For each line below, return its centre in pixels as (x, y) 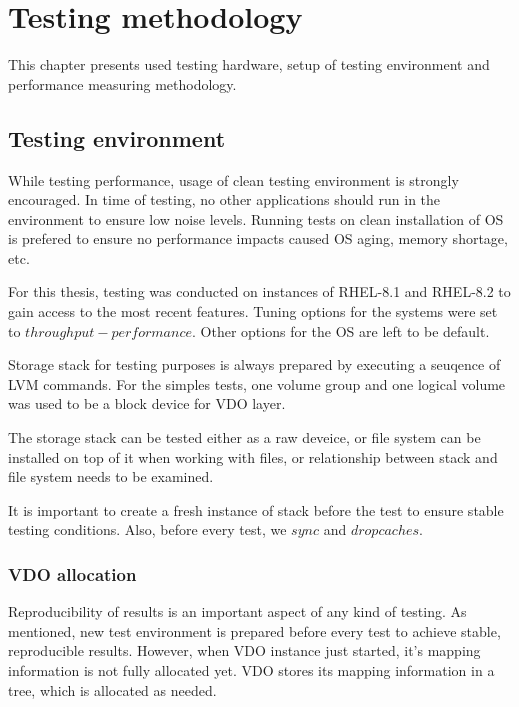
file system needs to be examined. (111, 476)
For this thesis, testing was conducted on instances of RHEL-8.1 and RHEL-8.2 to (259, 291)
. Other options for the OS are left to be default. (341, 330)
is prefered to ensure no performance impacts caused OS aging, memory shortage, (258, 238)
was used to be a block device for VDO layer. (147, 403)
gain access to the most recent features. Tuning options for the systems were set (253, 311)
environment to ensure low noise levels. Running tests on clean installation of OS (256, 218)
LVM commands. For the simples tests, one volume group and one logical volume (257, 383)
